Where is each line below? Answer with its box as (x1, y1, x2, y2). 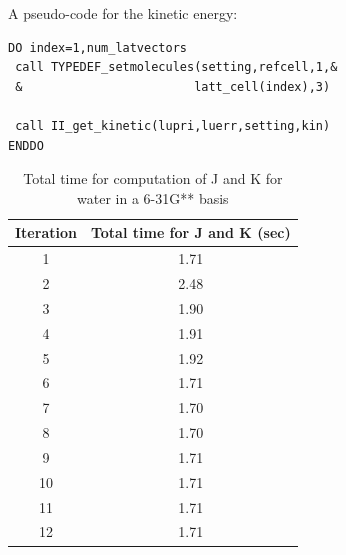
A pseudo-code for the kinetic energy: (8, 3, 238, 23)
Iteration (15, 222, 77, 243)
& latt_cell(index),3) (15, 79, 331, 94)
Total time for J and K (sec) (90, 222, 291, 243)
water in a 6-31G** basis (77, 187, 229, 208)
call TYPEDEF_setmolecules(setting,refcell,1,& (15, 60, 338, 75)
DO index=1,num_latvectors (8, 40, 187, 55)
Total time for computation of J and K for (23, 168, 283, 189)
